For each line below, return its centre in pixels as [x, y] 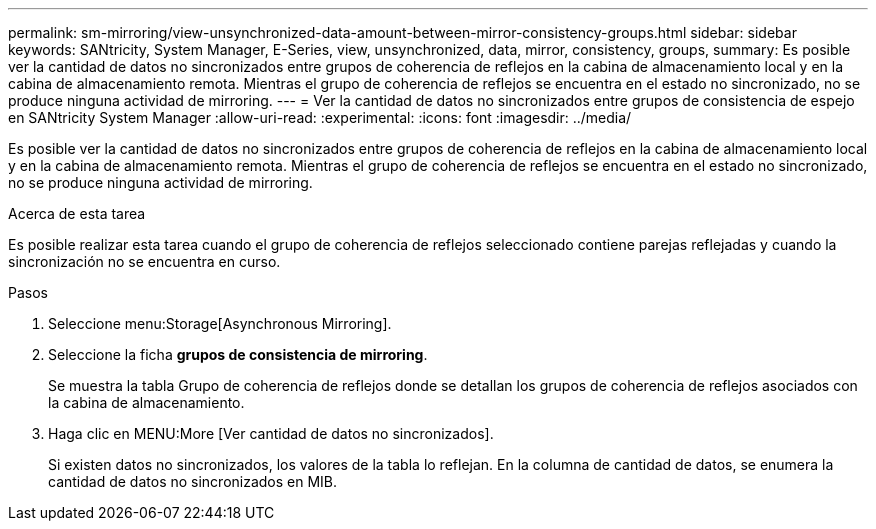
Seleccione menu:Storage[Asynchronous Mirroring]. [220, 323]
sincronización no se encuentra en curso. [144, 261]
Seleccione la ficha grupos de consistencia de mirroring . [238, 354]
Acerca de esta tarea [77, 213]
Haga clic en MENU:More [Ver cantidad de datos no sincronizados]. [271, 433]
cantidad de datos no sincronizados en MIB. [193, 481]
